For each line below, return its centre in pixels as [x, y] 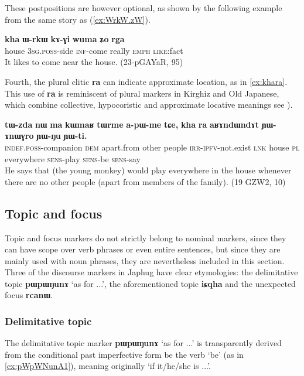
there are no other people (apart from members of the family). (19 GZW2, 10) [145, 181]
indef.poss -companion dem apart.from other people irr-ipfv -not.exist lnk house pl [152, 147]
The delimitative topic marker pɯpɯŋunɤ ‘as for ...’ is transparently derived [143, 343]
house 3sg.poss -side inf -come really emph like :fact [94, 50]
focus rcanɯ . [29, 295]
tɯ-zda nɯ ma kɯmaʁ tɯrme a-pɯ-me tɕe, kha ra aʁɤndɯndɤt [132, 124]
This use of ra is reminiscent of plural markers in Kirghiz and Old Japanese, [142, 93]
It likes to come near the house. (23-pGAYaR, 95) [94, 62]
